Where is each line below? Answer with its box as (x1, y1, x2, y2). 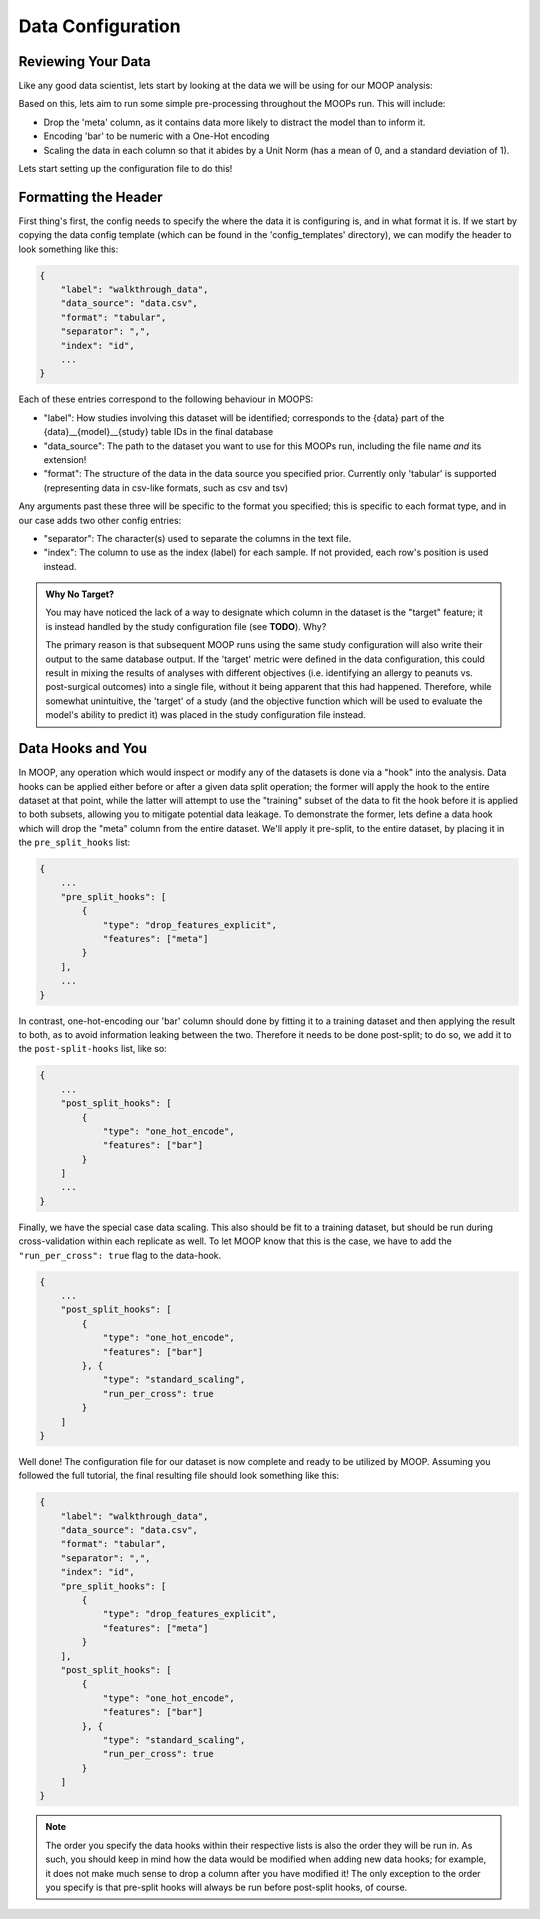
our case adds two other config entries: (18, 514, 182, 526)
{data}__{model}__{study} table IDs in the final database (43, 426, 274, 438)
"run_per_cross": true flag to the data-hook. (18, 1249, 222, 1261)
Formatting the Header (18, 188, 164, 205)
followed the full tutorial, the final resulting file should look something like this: (18, 1470, 340, 1482)
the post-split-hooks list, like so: (18, 1043, 167, 1055)
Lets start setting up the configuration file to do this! (18, 163, 233, 175)
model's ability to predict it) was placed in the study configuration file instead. (45, 709, 367, 721)
